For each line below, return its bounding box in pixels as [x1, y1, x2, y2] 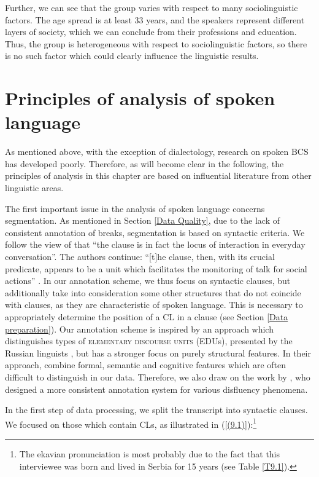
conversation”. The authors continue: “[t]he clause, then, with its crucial [5, 250, 275, 263]
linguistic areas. [5, 181, 64, 194]
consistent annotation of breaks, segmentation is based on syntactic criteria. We [5, 226, 305, 238]
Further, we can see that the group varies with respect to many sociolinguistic [5, 1, 298, 14]
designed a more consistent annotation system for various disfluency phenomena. [5, 382, 308, 395]
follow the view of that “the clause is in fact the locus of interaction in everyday [5, 238, 306, 251]
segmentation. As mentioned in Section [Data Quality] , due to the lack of [5, 214, 280, 227]
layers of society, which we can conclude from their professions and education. [5, 25, 297, 38]
